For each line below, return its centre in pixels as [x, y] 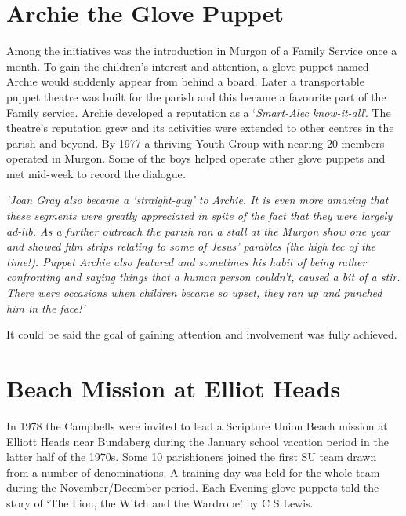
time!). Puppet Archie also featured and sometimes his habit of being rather [187, 261]
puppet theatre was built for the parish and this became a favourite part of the [196, 96]
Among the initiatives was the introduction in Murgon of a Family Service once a [202, 51]
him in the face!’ [46, 307]
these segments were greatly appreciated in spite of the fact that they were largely [199, 216]
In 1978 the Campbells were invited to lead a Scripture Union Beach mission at [197, 425]
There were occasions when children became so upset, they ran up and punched [194, 293]
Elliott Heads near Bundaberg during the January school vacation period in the [198, 441]
